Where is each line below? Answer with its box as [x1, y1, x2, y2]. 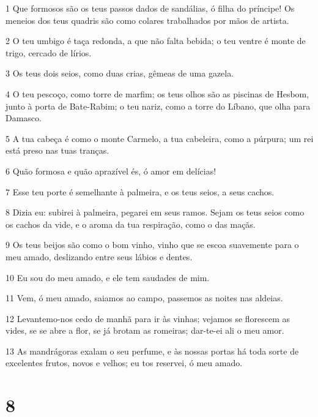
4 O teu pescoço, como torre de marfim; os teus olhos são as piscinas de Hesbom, [6, 87, 309, 100]
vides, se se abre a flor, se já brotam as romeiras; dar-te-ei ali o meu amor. [6, 324, 284, 337]
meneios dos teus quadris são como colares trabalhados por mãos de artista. [6, 13, 289, 26]
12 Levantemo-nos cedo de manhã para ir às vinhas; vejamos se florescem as [6, 312, 290, 325]
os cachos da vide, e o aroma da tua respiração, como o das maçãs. [6, 217, 256, 230]
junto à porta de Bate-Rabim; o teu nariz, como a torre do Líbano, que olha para [6, 99, 311, 112]
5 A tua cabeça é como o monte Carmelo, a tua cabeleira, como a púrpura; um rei [6, 132, 314, 145]
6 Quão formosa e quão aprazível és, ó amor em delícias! [6, 164, 216, 177]
